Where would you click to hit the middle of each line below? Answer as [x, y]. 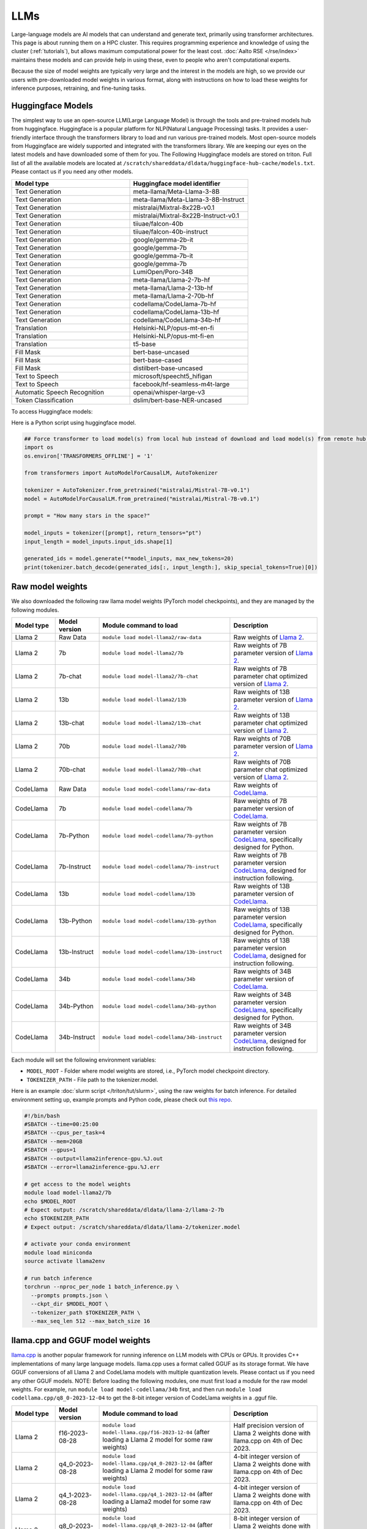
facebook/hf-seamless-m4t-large [181, 384]
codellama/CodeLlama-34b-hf [177, 320]
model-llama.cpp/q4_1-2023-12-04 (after [158, 1494]
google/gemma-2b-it [163, 240]
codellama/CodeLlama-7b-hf [175, 304]
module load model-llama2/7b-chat [150, 676]
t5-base [144, 344]
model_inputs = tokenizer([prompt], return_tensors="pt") [113, 533]
